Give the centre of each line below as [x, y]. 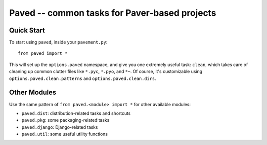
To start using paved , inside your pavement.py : [58, 42]
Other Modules [33, 92]
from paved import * [43, 54]
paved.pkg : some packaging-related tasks [66, 120]
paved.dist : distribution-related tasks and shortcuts [76, 113]
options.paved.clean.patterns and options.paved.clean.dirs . [83, 78]
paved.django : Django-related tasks [60, 127]
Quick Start [27, 30]
